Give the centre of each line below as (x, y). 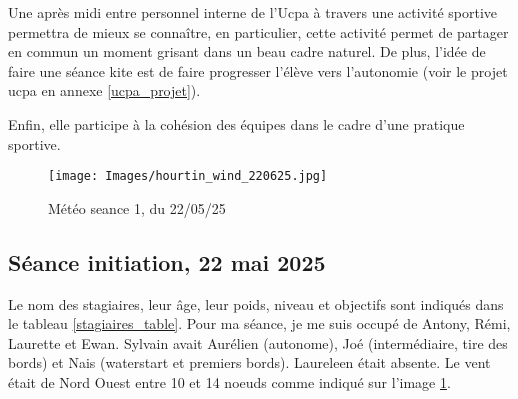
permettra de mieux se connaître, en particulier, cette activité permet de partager (258, 31)
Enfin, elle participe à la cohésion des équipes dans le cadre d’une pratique (236, 123)
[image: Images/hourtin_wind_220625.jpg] (188, 176)
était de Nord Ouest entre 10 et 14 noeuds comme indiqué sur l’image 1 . (229, 381)
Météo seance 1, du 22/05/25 (137, 207)
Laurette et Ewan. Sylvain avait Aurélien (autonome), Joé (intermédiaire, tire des (258, 342)
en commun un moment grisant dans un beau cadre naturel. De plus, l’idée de (247, 51)
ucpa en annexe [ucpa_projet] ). (104, 90)
